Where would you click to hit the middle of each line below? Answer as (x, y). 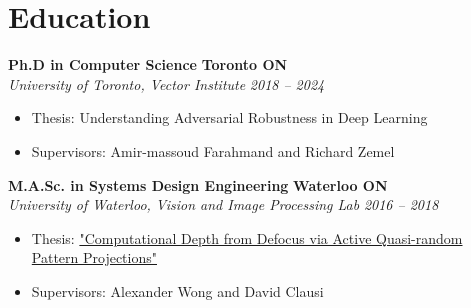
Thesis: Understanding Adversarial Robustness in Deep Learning (229, 117)
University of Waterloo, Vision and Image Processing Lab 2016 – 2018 (223, 204)
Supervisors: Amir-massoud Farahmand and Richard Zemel (213, 150)
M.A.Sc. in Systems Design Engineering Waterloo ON (198, 184)
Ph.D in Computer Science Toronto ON (148, 64)
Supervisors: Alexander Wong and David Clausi (177, 290)
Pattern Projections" (94, 257)
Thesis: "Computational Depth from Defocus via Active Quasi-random (247, 237)
